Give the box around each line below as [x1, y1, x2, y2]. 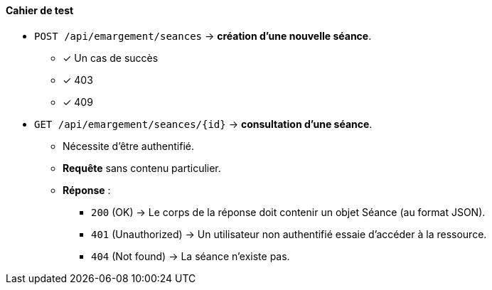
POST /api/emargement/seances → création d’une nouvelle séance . [34, 29, 372, 42]
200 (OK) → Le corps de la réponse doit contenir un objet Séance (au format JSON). [91, 205, 486, 218]
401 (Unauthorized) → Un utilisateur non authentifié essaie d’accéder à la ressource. [91, 227, 487, 240]
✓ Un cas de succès [63, 51, 159, 64]
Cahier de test [6, 4, 74, 16]
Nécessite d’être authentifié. [63, 139, 194, 152]
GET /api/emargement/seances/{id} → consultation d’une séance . [34, 117, 373, 130]
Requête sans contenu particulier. [63, 161, 221, 174]
